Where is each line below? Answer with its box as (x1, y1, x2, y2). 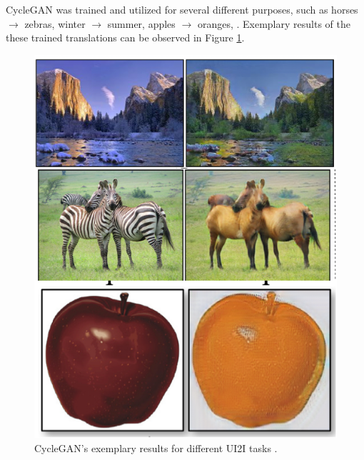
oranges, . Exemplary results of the (197, 16, 350, 31)
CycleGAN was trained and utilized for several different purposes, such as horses (6, 2, 358, 16)
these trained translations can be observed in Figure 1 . (6, 30, 245, 45)
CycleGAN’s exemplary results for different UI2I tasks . (34, 441, 278, 456)
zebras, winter (24, 16, 86, 31)
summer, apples (107, 16, 176, 31)
